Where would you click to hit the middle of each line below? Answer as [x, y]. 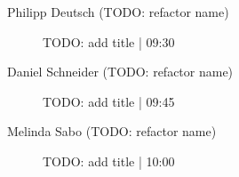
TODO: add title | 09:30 [109, 41]
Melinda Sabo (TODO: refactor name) [112, 131]
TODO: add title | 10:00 [109, 161]
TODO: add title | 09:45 [109, 101]
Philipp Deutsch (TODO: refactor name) [118, 12]
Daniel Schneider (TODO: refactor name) [120, 72]
